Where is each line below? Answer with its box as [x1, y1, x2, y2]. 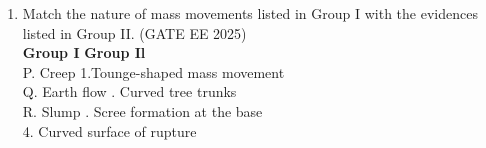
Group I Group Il [22, 42, 146, 63]
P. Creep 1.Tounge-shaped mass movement [22, 61, 285, 82]
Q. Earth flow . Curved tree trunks [22, 81, 237, 102]
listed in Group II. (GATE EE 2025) [22, 22, 247, 43]
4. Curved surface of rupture [22, 120, 197, 141]
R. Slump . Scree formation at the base [22, 100, 263, 121]
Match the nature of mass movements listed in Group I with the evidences [22, 3, 478, 23]
